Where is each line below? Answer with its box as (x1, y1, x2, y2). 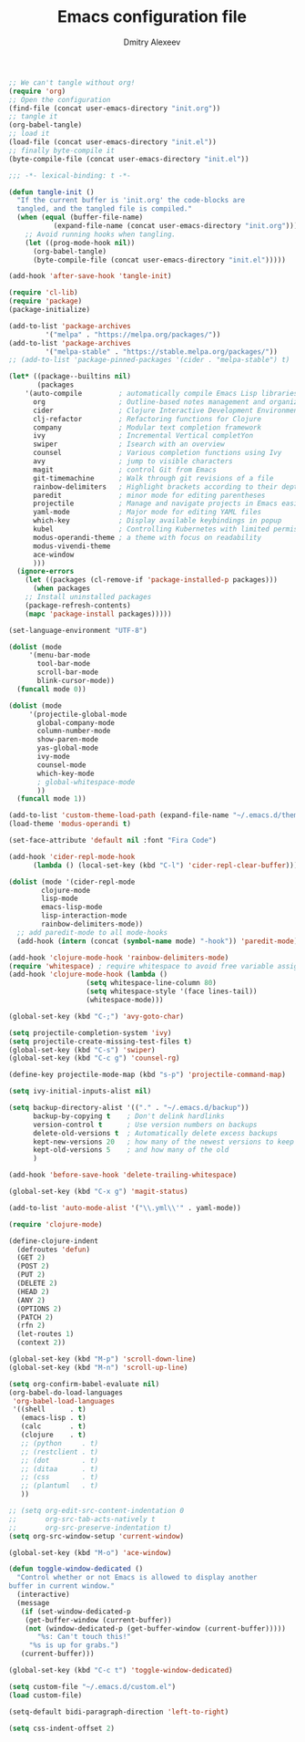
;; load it (8, 130, 50, 139)
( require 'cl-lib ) (8, 288, 78, 297)
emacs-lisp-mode (41, 903, 103, 912)
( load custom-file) (8, 1690, 83, 1700)
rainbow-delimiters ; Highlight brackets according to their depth (32, 482, 302, 492)
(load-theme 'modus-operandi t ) (8, 819, 131, 829)
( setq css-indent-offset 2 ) (8, 1724, 116, 1733)
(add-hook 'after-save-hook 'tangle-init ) (8, 272, 172, 281)
